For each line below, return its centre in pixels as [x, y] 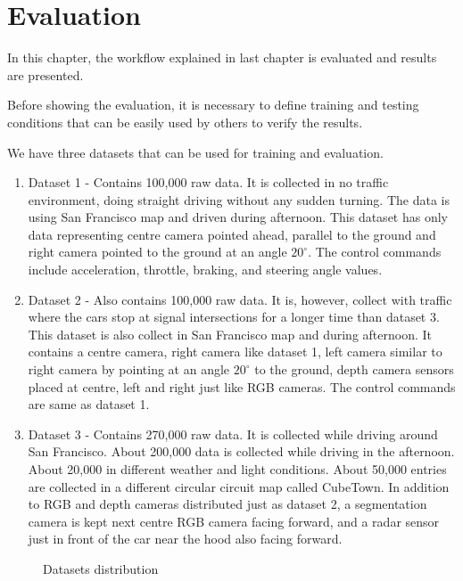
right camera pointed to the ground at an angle [157, 252]
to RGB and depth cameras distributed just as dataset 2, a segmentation [227, 504]
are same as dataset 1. [89, 404]
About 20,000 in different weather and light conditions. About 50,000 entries [237, 469]
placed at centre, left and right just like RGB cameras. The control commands [242, 386]
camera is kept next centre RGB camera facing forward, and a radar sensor [234, 521]
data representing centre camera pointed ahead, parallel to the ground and [232, 234]
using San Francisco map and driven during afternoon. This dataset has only [238, 217]
